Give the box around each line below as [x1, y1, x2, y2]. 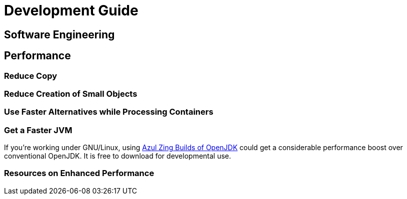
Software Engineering [4, 28, 115, 41]
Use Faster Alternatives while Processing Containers [4, 107, 213, 117]
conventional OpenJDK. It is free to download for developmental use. [4, 152, 231, 161]
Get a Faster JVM [4, 125, 72, 135]
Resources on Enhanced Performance [4, 168, 154, 179]
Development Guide [4, 2, 138, 19]
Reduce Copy [4, 70, 57, 81]
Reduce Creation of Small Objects [4, 88, 137, 99]
